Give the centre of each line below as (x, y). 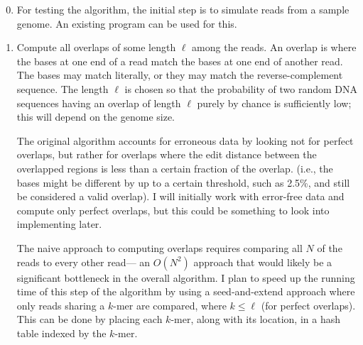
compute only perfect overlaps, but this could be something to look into (173, 210)
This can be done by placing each (90, 319)
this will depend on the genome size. (96, 117)
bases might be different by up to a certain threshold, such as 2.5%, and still (183, 182)
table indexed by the (61, 333)
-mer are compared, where (170, 305)
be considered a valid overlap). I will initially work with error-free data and (180, 196)
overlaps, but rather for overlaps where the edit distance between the (167, 154)
